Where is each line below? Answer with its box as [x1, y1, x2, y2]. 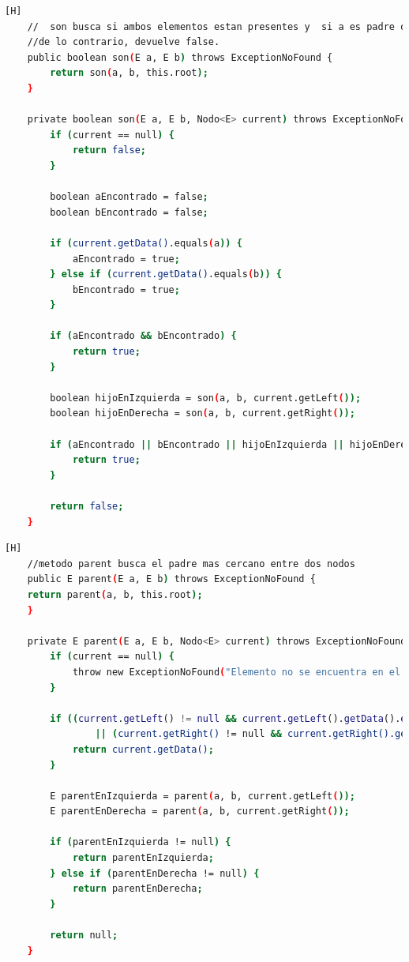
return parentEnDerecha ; [72, 883, 203, 895]
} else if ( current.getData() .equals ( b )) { [50, 269, 282, 280]
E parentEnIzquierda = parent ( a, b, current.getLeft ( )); [50, 790, 355, 802]
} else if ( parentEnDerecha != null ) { [50, 867, 260, 879]
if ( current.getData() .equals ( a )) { [50, 237, 242, 249]
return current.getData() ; [72, 743, 214, 755]
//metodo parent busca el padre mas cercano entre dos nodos [27, 558, 355, 569]
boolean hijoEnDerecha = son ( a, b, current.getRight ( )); [50, 408, 355, 419]
